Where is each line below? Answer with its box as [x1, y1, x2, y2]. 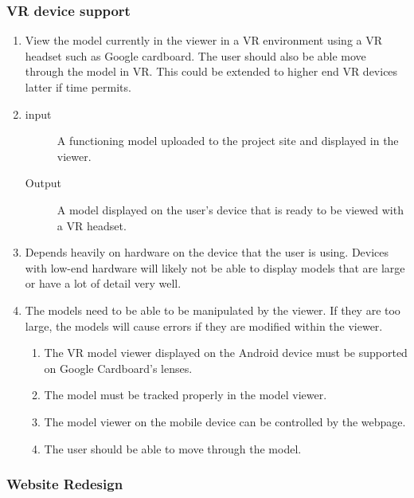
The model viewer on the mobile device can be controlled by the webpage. [44, 413, 406, 429]
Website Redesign [6, 474, 123, 494]
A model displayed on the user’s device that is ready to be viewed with [57, 201, 404, 218]
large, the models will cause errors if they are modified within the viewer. [25, 317, 383, 334]
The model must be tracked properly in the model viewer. [44, 386, 327, 403]
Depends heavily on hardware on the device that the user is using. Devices [25, 244, 389, 261]
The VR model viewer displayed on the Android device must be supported [44, 344, 408, 361]
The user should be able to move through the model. [44, 440, 302, 457]
